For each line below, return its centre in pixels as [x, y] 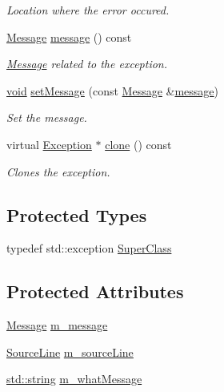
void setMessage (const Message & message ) [113, 90]
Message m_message [57, 325]
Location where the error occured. [88, 10]
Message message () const [69, 36]
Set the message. [47, 117]
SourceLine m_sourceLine [70, 352]
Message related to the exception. [87, 64]
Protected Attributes [95, 291]
